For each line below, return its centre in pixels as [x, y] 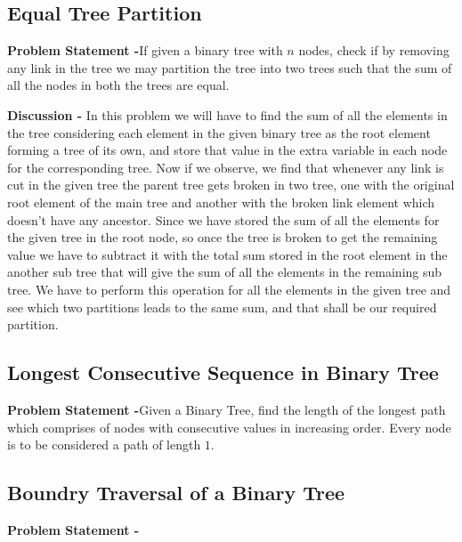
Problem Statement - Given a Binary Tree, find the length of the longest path [227, 409]
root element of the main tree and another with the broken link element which [221, 202]
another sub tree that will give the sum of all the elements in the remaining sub [225, 272]
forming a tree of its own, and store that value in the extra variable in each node [227, 150]
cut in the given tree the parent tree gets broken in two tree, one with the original [231, 185]
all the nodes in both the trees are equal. [118, 85]
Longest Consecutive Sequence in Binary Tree [223, 372]
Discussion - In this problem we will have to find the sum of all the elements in [227, 114]
